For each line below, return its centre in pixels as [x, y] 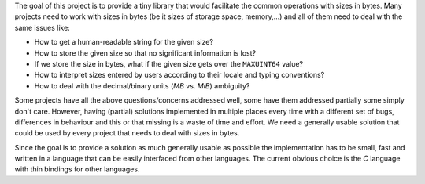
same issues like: [42, 27]
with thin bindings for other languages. [77, 169]
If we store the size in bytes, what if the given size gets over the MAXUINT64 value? [168, 63]
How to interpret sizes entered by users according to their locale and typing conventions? [179, 75]
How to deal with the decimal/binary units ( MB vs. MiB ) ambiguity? [142, 85]
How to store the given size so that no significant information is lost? [145, 53]
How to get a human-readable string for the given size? [124, 42]
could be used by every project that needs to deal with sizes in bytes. [127, 133]
